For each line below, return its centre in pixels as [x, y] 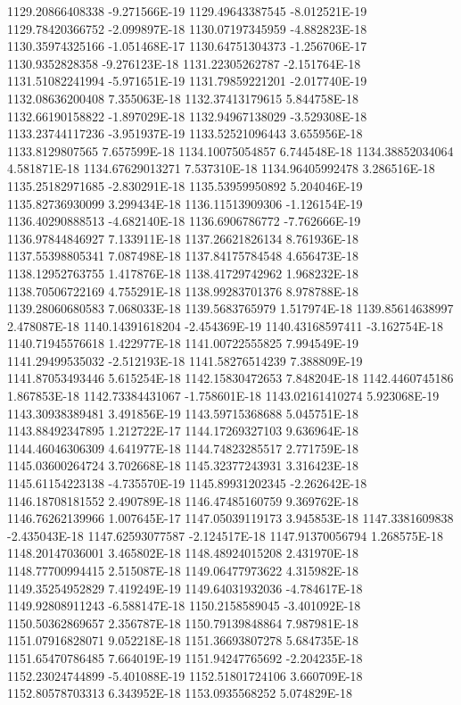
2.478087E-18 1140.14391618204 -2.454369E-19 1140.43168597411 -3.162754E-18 [226, 325]
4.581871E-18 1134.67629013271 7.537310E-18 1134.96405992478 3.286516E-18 [221, 168]
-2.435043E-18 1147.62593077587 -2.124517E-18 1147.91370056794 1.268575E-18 [226, 535]
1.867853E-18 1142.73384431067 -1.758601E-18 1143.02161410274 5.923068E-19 [223, 396]
